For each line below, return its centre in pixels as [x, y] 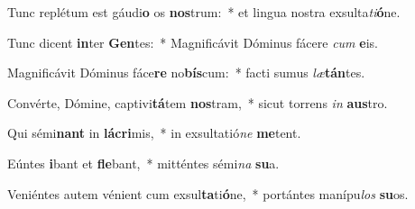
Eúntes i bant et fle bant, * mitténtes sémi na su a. [143, 163]
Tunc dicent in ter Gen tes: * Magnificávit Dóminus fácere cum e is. [193, 42]
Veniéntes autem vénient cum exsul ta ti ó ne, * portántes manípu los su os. [208, 193]
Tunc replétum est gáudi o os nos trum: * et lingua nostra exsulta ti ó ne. [204, 12]
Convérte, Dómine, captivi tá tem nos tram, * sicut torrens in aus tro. [198, 102]
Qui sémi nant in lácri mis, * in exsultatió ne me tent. [154, 133]
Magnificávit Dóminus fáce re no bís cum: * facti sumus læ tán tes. [186, 73]
